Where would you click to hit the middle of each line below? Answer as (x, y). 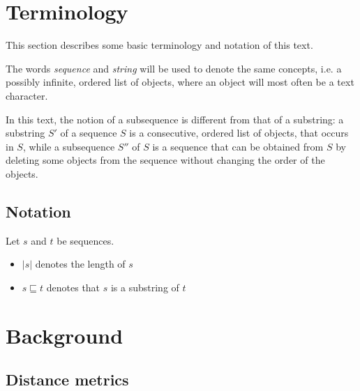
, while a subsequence (69, 146)
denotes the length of (80, 264)
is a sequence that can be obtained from (238, 146)
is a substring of (145, 287)
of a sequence (89, 133)
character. (27, 95)
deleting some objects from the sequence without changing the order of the (165, 160)
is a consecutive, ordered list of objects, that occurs (239, 133)
